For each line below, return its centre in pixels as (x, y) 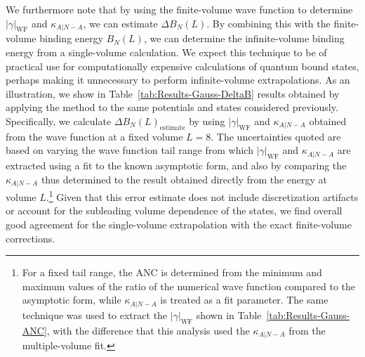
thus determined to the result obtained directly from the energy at (184, 179)
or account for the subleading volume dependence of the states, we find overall (174, 210)
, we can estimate (120, 23)
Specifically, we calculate (59, 121)
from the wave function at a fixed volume (94, 136)
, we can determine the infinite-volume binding (244, 38)
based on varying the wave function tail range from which (130, 150)
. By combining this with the (268, 23)
